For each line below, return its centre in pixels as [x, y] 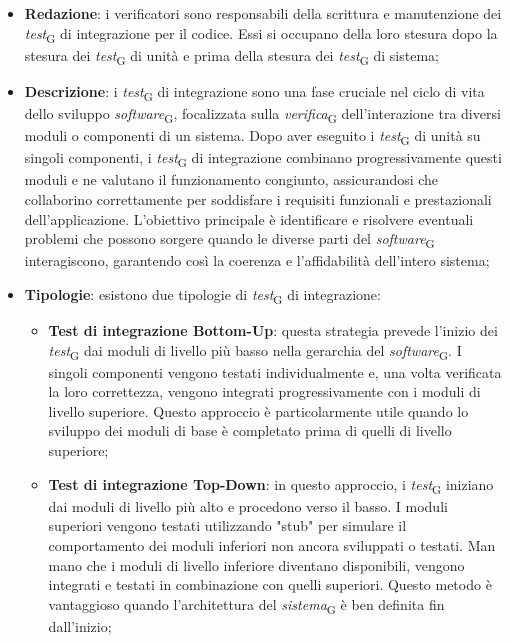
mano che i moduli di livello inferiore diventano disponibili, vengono [256, 564]
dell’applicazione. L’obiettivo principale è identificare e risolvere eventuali [249, 218]
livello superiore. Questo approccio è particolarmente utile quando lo [258, 410]
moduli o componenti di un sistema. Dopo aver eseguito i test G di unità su [252, 136]
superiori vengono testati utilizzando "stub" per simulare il [227, 525]
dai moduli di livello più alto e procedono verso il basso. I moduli [248, 505]
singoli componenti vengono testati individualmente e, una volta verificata [275, 371]
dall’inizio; [80, 625]
